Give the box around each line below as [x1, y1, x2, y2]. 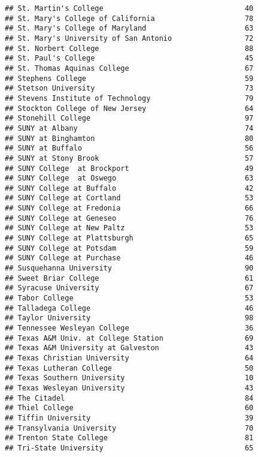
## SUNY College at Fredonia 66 [5, 204, 254, 213]
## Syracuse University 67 [5, 284, 254, 293]
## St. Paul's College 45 [5, 54, 254, 63]
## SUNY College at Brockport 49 [5, 164, 254, 173]
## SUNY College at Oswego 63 [5, 174, 254, 183]
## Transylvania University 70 [5, 423, 254, 432]
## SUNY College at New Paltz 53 [5, 224, 254, 233]
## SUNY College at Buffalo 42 [5, 184, 254, 193]
